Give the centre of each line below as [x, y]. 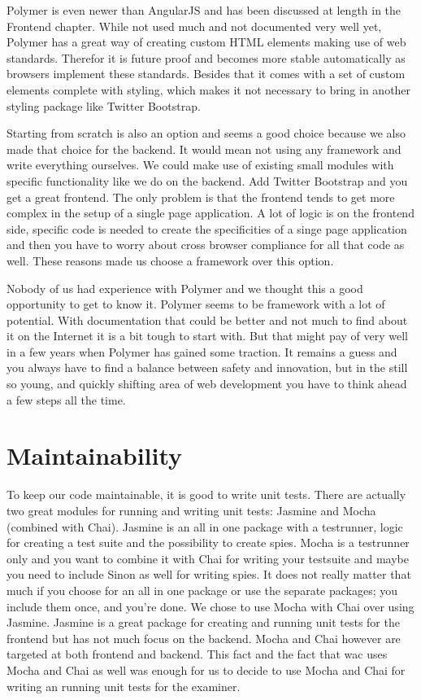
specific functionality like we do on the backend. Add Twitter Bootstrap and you [207, 180]
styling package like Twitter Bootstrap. [104, 105]
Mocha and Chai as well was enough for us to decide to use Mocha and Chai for [206, 669]
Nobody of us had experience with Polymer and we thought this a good [185, 288]
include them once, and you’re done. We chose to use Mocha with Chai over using [210, 606]
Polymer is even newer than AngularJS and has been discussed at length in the [204, 10]
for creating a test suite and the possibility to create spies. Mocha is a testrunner [208, 542]
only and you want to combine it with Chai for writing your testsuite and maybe [208, 558]
